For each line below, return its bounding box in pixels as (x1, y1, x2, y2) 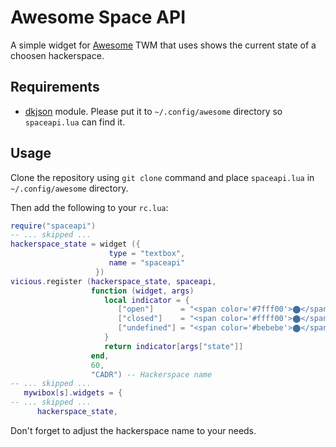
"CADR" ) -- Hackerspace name (90, 369, 213, 380)
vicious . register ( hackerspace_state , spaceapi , (10, 276, 217, 286)
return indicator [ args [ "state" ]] (104, 341, 244, 351)
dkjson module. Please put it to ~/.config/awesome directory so (24, 105, 283, 117)
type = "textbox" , (108, 249, 186, 259)
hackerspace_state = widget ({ (10, 239, 141, 250)
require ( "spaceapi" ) (10, 221, 97, 231)
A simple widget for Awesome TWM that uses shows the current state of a (10, 39, 317, 51)
